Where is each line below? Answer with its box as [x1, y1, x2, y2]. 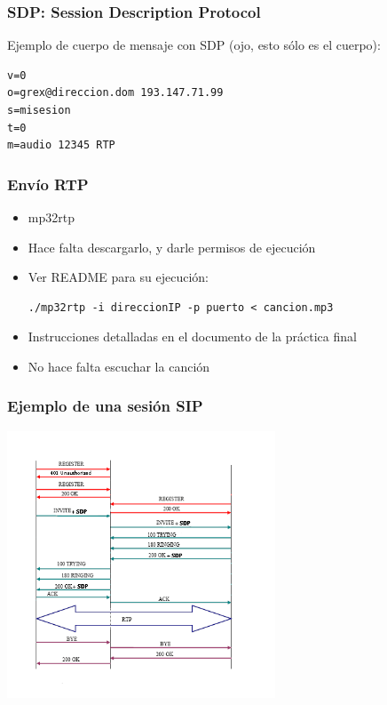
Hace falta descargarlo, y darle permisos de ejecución [28, 237, 316, 256]
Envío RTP [7, 172, 89, 195]
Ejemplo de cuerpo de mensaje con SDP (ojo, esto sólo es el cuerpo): [7, 36, 381, 54]
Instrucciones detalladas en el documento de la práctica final [28, 327, 357, 346]
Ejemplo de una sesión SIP [7, 395, 203, 417]
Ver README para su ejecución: [28, 268, 209, 286]
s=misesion [7, 104, 71, 116]
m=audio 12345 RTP [7, 139, 115, 152]
